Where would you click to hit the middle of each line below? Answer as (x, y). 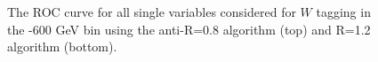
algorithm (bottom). (62, 46)
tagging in (343, 12)
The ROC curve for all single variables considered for (152, 12)
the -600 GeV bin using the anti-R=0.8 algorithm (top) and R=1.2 (189, 29)
